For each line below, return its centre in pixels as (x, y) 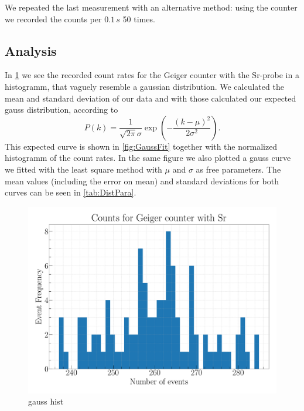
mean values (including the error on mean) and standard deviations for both (142, 181)
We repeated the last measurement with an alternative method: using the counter (151, 7)
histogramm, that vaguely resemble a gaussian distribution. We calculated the (144, 86)
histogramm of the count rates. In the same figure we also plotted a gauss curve (148, 158)
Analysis (31, 50)
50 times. (139, 18)
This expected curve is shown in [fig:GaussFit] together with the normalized (141, 146)
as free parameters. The (238, 169)
